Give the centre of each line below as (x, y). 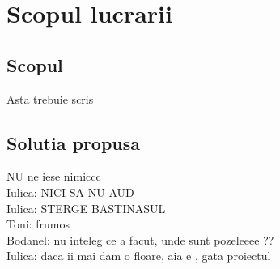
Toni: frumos (38, 224)
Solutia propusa (74, 142)
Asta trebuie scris (50, 98)
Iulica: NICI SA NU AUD (70, 192)
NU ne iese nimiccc (54, 176)
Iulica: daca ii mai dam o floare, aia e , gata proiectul (139, 256)
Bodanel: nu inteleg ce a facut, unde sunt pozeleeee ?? (140, 239)
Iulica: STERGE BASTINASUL (86, 208)
